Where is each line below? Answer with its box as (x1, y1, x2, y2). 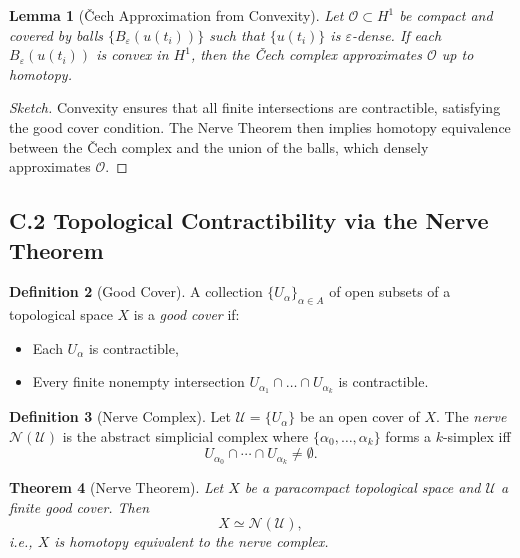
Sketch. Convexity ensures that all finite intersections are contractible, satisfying (9, 97, 501, 118)
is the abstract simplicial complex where (62, 425, 309, 446)
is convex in (96, 44, 169, 65)
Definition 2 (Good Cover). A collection (9, 281, 263, 302)
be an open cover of (299, 406, 420, 427)
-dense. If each (351, 24, 442, 45)
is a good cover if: (133, 304, 240, 325)
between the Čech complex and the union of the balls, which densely (9, 136, 429, 157)
